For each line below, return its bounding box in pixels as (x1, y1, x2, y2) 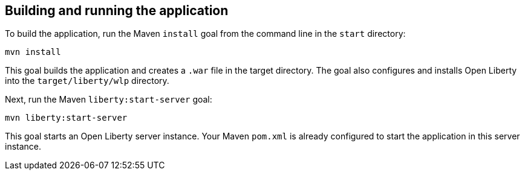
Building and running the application (5, 3, 229, 18)
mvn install (5, 47, 61, 57)
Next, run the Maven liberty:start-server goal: (5, 94, 212, 105)
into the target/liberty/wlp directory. (5, 75, 169, 86)
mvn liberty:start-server (5, 113, 128, 123)
